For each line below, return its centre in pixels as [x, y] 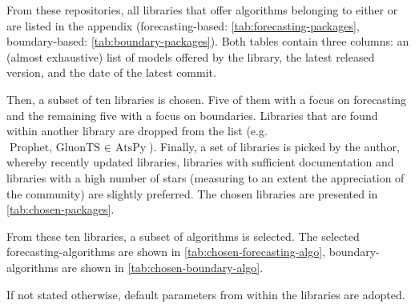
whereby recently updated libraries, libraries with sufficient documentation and [200, 162]
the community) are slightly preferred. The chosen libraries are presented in [192, 193]
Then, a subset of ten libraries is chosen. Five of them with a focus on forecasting [206, 99]
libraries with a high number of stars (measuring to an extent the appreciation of [205, 177]
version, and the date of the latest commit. [111, 72]
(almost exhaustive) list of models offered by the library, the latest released [191, 56]
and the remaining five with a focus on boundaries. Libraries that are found [192, 115]
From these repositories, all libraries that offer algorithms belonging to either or [202, 10]
